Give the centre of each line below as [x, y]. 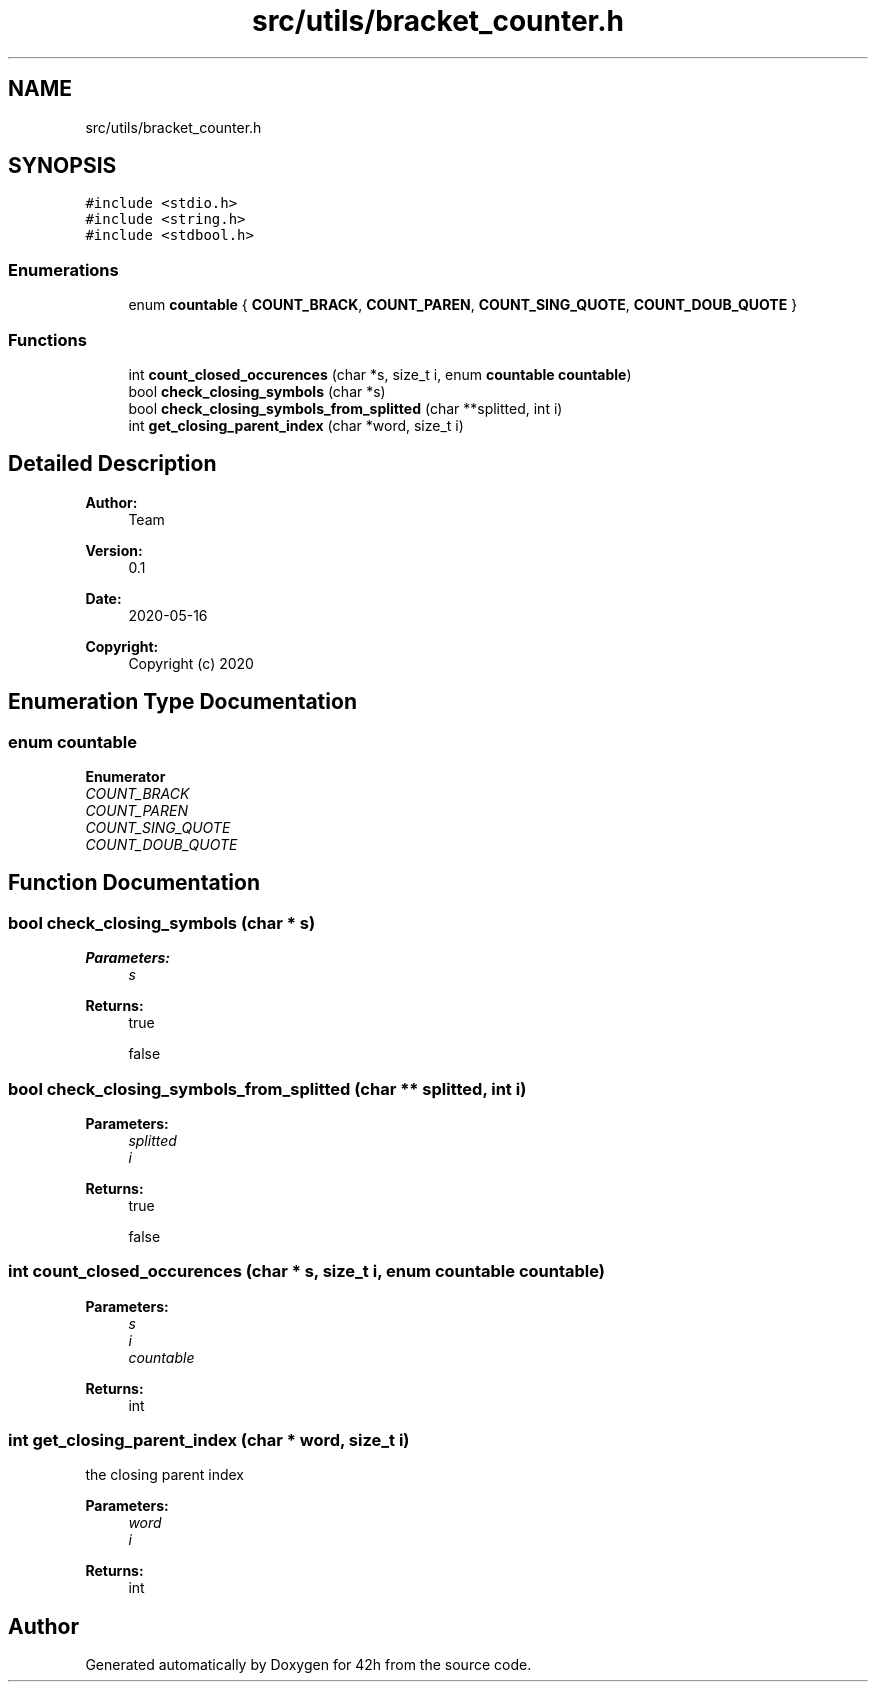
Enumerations [63, 269]
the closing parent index [164, 1475]
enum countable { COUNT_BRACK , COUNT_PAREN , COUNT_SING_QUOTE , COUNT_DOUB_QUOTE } [463, 305]
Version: [114, 550]
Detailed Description [112, 464]
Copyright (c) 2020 [191, 663]
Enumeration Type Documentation [182, 702]
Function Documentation [134, 883]
